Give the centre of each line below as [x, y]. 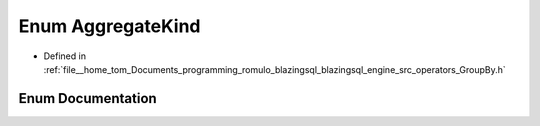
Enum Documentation [87, 98]
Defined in [65, 56]
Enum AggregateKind [109, 26]
